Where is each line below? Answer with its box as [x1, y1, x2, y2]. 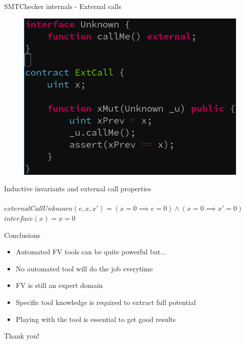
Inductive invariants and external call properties [4, 183, 151, 194]
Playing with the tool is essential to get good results [15, 313, 176, 324]
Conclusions [4, 229, 40, 240]
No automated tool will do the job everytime [15, 263, 153, 273]
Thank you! [4, 330, 39, 341]
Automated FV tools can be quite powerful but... [15, 246, 166, 257]
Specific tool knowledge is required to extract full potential [15, 296, 196, 307]
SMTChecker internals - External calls [4, 1, 121, 11]
